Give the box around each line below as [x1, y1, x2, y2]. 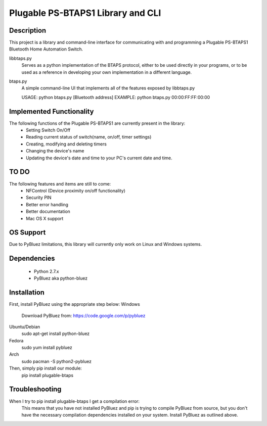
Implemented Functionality [9, 107, 94, 116]
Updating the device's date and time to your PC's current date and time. [26, 155, 173, 161]
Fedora [9, 337, 24, 343]
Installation [9, 288, 44, 297]
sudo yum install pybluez [21, 344, 73, 351]
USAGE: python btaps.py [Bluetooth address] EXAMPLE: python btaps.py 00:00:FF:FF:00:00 [21, 94, 210, 100]
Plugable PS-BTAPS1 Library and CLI [9, 7, 161, 18]
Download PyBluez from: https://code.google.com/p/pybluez [21, 312, 146, 319]
